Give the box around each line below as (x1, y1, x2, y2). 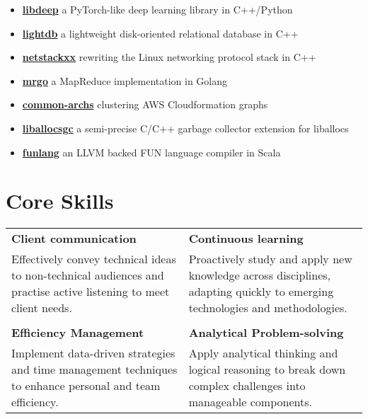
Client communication (11, 230, 137, 247)
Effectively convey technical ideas (11, 251, 176, 268)
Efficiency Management (11, 324, 144, 341)
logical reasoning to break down (188, 361, 346, 378)
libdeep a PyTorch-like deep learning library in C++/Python (22, 2, 293, 16)
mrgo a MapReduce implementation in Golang (22, 73, 228, 88)
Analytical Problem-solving (188, 324, 344, 341)
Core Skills (6, 186, 114, 215)
